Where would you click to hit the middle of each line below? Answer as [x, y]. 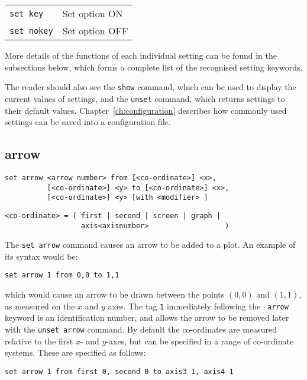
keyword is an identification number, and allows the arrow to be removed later [147, 317]
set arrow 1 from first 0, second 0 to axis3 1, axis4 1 [119, 371]
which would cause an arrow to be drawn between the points [115, 294]
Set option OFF [95, 31]
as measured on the [40, 306]
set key [27, 13]
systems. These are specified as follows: [75, 352]
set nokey [31, 31]
